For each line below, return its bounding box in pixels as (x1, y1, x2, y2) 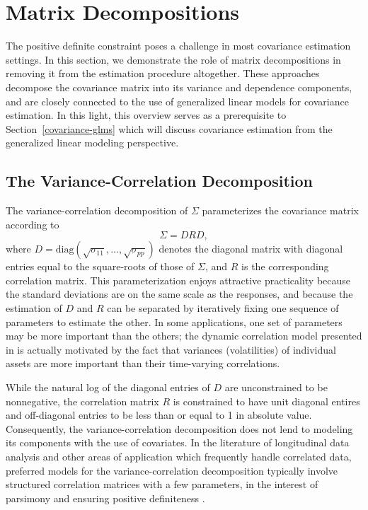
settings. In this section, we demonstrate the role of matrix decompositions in (6, 52, 341, 66)
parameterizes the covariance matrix (202, 203, 359, 218)
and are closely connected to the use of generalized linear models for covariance (6, 93, 349, 108)
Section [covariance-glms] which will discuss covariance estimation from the (6, 121, 333, 136)
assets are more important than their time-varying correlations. (6, 356, 280, 371)
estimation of (6, 301, 62, 315)
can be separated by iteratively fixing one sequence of (107, 301, 339, 315)
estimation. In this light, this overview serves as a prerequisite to (6, 108, 287, 122)
